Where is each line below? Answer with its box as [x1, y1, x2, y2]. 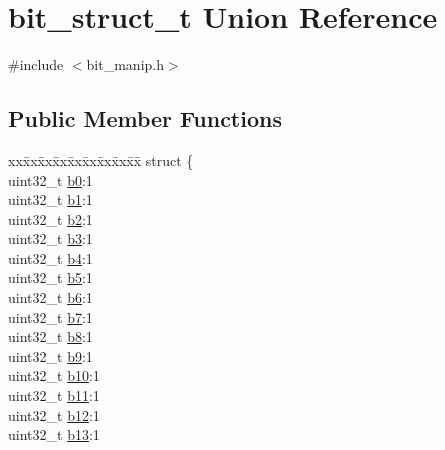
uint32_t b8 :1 [8, 326, 93, 347]
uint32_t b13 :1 [8, 424, 100, 445]
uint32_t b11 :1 [8, 385, 100, 406]
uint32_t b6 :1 [8, 287, 93, 308]
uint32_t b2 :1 [8, 208, 93, 229]
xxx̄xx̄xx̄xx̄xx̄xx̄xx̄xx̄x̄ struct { [8, 149, 194, 170]
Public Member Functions [8, 103, 282, 134]
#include [8, 54, 64, 75]
